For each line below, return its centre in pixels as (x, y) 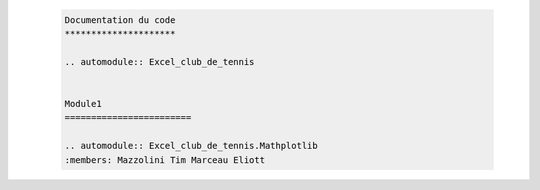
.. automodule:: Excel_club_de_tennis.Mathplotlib (191, 146)
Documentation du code (120, 19)
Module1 (83, 103)
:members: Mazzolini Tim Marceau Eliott (164, 159)
